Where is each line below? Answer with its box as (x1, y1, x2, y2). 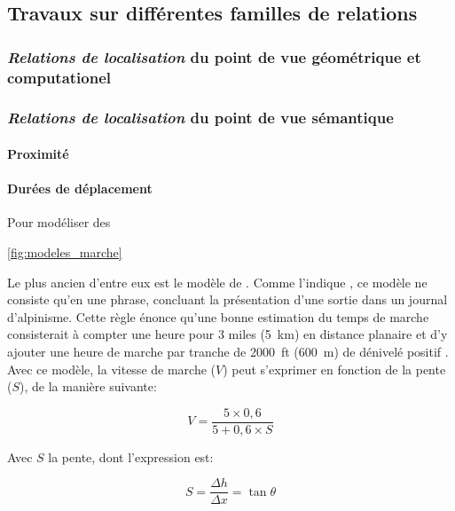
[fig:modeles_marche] (7, 242, 122, 261)
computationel (7, 66, 112, 88)
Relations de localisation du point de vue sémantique (7, 106, 394, 129)
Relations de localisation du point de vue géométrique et (7, 45, 421, 67)
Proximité (7, 144, 69, 162)
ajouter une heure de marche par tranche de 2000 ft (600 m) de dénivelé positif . (7, 342, 449, 360)
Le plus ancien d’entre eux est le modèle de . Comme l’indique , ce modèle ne (7, 272, 428, 291)
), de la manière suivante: (20, 377, 157, 396)
